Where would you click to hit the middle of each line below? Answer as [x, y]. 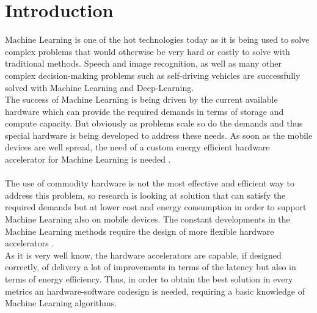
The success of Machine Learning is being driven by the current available [141, 99]
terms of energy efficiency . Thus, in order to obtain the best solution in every [149, 279]
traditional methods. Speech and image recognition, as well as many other [144, 63]
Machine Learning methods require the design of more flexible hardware [140, 231]
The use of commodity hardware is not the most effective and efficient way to [150, 183]
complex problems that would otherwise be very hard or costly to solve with [148, 51]
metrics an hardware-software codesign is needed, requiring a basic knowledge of [155, 291]
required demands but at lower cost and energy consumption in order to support [156, 207]
